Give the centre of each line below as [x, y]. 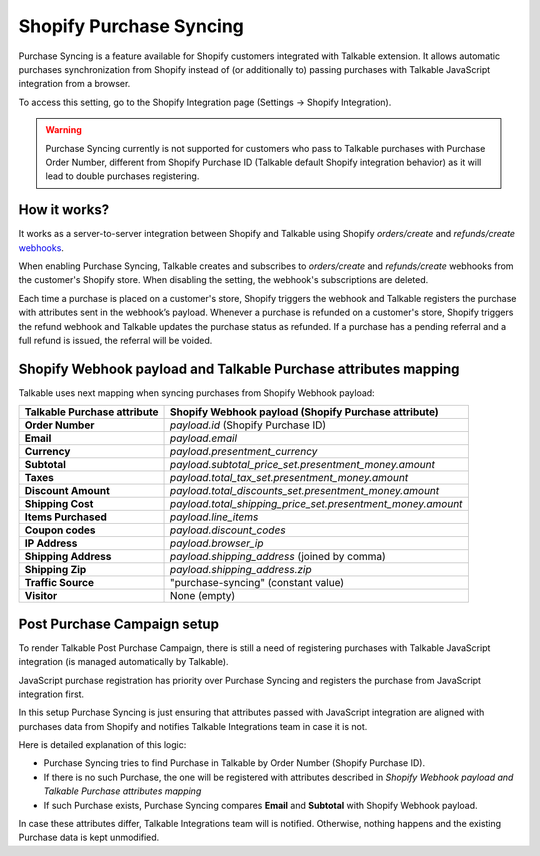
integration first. [51, 694]
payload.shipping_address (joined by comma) [278, 557]
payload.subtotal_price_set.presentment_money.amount [302, 465]
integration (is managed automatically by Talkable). [123, 662]
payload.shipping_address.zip [241, 570]
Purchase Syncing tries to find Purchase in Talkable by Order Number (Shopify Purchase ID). [234, 763]
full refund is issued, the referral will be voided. [115, 340]
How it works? [64, 210]
